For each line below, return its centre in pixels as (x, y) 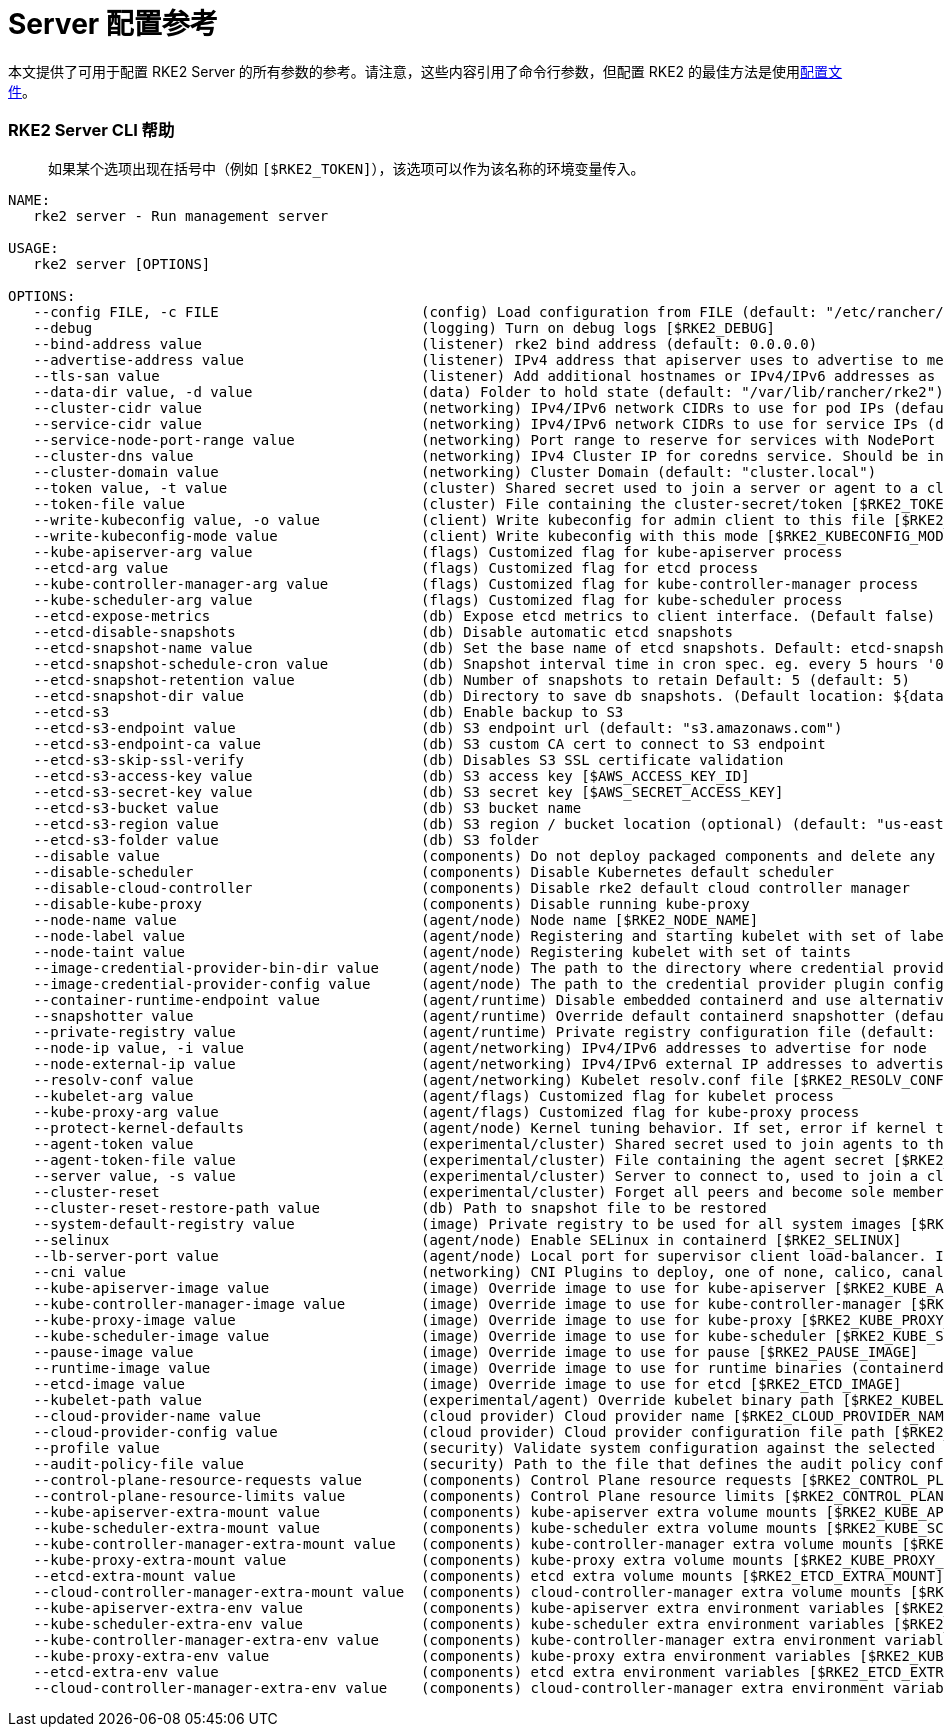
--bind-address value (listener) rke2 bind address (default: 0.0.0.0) (425, 343)
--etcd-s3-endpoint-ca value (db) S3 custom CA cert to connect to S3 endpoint (429, 743)
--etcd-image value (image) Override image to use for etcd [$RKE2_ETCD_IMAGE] (467, 1383)
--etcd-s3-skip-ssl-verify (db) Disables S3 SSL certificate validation (408, 759)
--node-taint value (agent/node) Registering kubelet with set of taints (442, 951)
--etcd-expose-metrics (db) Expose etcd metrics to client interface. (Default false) (484, 615)
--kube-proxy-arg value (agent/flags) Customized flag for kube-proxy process (446, 1111)
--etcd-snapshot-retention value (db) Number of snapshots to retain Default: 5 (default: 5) (471, 679)
